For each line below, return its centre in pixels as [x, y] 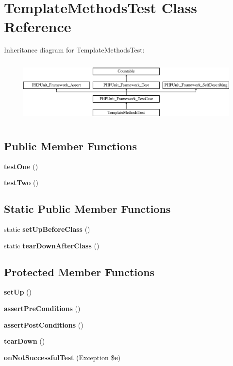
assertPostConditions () [44, 324]
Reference [38, 26]
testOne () [21, 166]
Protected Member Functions [79, 271]
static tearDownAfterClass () [52, 245]
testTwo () [21, 183]
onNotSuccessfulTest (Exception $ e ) [62, 357]
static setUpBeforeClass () [47, 229]
